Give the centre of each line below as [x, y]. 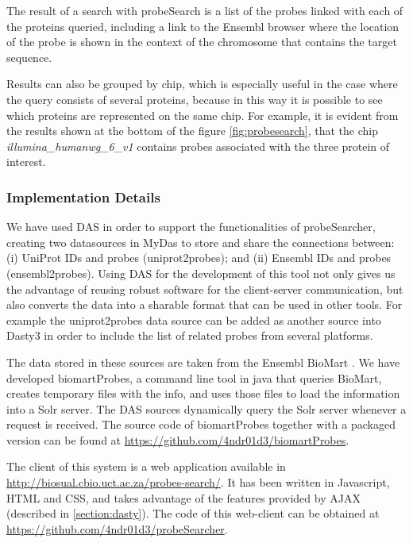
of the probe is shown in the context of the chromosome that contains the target [202, 42]
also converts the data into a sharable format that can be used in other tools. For [205, 304]
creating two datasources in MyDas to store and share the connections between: [201, 242]
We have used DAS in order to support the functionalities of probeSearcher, [191, 227]
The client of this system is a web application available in [146, 466]
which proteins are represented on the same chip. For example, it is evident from [203, 115]
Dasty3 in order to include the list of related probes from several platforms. [190, 335]
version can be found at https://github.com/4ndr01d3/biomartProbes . [178, 439]
